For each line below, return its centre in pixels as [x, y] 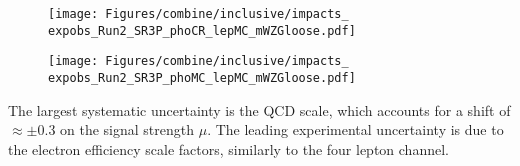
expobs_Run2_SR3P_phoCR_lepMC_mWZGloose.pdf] [202, 30]
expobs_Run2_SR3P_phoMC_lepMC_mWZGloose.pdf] [202, 77]
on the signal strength [127, 129]
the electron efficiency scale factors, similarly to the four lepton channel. [228, 148]
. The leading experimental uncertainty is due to [355, 129]
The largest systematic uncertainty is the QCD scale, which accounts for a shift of [259, 109]
